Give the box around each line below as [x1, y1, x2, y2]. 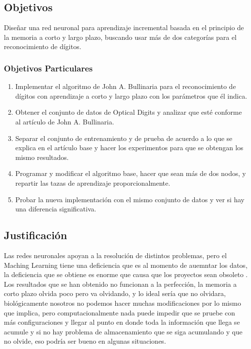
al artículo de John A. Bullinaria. [15, 116, 114, 126]
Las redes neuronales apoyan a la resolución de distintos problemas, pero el [4, 250, 227, 260]
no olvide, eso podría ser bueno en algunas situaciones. [4, 336, 166, 346]
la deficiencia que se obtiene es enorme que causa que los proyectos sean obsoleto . [4, 269, 248, 279]
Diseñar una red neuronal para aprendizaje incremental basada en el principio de [4, 22, 244, 33]
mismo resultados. [15, 152, 69, 162]
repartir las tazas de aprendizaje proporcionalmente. [15, 177, 171, 188]
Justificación [4, 227, 67, 243]
